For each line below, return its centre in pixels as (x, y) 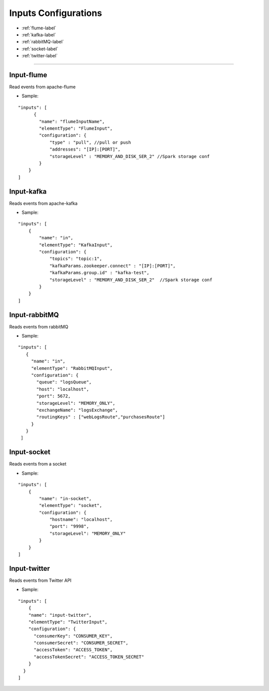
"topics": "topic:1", (76, 259)
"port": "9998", (69, 526)
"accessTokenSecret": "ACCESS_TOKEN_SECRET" (89, 657)
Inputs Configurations (56, 13)
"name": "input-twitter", (60, 615)
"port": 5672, (54, 396)
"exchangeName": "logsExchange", (77, 410)
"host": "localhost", (63, 389)
